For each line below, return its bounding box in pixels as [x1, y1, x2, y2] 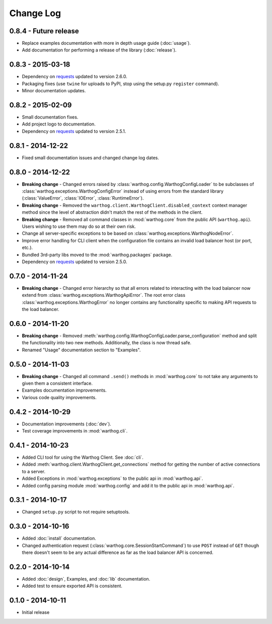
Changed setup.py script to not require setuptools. [22, 509, 130, 515]
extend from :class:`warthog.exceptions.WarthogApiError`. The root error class [22, 292, 186, 298]
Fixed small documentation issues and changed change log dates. [22, 154, 160, 161]
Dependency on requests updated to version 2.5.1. [22, 128, 126, 134]
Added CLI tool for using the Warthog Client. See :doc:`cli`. [22, 454, 144, 460]
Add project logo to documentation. [22, 121, 96, 127]
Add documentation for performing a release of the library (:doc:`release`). [22, 47, 177, 53]
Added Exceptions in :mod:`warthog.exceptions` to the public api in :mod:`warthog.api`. [22, 475, 203, 481]
